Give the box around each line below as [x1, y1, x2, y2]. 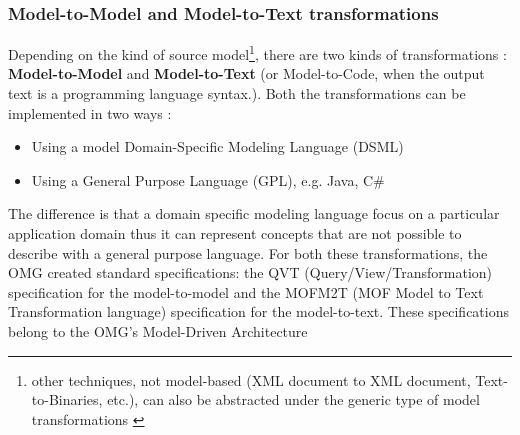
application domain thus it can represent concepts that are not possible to [8, 223, 462, 244]
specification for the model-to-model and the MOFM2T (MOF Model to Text [8, 281, 484, 302]
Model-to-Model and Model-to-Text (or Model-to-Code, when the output [8, 63, 485, 84]
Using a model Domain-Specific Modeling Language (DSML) [31, 136, 404, 157]
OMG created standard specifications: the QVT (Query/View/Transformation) [8, 262, 493, 283]
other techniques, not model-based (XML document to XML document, [31, 369, 471, 390]
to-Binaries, [31, 389, 103, 410]
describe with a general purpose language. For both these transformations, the [8, 242, 488, 263]
